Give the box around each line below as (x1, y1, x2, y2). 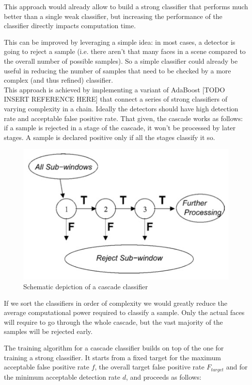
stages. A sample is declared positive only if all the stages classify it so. (4, 132, 215, 142)
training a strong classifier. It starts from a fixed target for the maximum (4, 352, 221, 362)
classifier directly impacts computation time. (4, 20, 136, 31)
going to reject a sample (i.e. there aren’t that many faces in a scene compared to (4, 46, 246, 56)
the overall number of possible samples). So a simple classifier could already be (4, 55, 238, 66)
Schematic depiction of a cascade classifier (23, 281, 148, 292)
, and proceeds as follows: (126, 371, 202, 382)
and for (226, 362, 248, 372)
